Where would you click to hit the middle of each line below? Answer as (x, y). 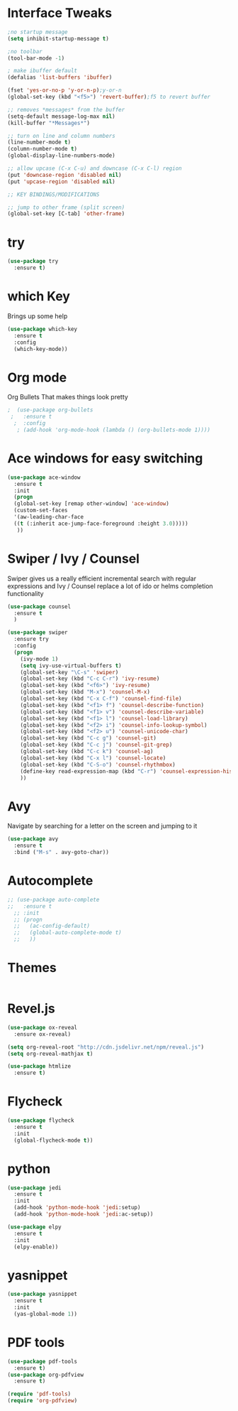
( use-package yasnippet (42, 1294)
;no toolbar (25, 51)
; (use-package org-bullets (50, 410)
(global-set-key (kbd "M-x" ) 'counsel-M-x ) (85, 692)
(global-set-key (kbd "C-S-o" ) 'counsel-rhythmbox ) (98, 764)
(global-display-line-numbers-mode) (61, 156)
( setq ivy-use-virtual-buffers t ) (71, 666)
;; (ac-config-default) (52, 926)
